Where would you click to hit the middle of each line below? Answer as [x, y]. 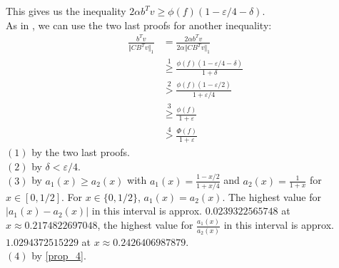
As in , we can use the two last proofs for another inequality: [139, 25]
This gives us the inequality [66, 11]
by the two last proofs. [81, 152]
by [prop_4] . [59, 256]
